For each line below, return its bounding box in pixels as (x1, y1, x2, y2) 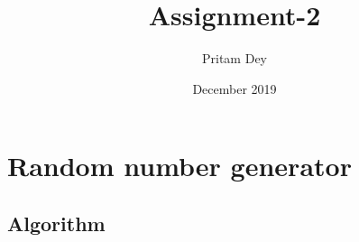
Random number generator (7, 147, 352, 184)
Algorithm (7, 209, 106, 237)
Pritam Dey (202, 49, 267, 68)
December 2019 (192, 79, 277, 98)
